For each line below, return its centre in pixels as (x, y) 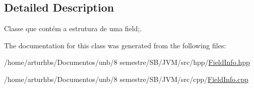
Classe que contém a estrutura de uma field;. (73, 28)
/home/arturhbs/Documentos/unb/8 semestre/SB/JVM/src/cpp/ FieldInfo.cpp (126, 79)
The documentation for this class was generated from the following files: (115, 45)
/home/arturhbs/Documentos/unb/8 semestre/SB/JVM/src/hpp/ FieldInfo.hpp (127, 62)
